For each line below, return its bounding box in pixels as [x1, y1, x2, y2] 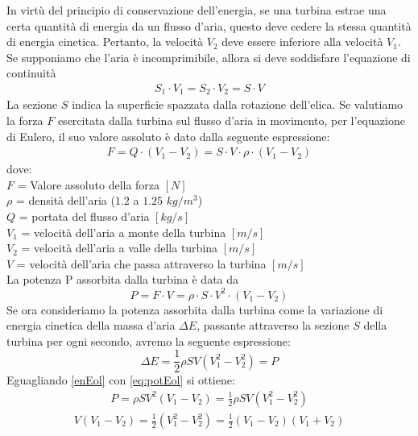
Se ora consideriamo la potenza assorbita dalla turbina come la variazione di [6, 301, 383, 318]
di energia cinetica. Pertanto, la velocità [6, 33, 204, 50]
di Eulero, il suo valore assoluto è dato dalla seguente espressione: [6, 127, 330, 144]
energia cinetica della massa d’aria [6, 317, 176, 334]
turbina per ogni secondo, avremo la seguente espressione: [6, 332, 291, 349]
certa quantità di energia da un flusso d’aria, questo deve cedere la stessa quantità [6, 17, 412, 34]
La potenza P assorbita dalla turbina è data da [6, 271, 239, 288]
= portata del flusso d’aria [19, 208, 150, 225]
